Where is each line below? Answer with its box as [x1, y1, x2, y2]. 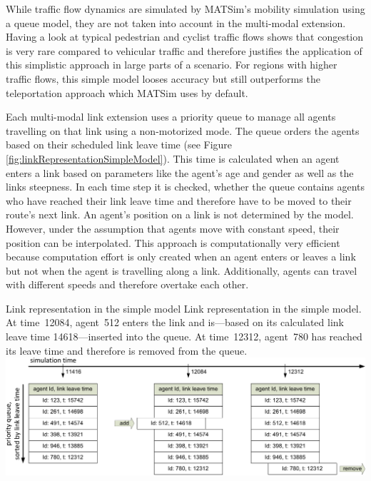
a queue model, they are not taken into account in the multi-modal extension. [6, 15, 346, 30]
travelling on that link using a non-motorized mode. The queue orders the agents [6, 123, 360, 138]
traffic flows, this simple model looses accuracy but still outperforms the [6, 71, 320, 86]
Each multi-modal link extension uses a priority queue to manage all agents [6, 109, 336, 124]
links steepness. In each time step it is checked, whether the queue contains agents [6, 179, 365, 194]
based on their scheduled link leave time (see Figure [6, 137, 233, 152]
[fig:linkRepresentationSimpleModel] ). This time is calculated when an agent [6, 151, 340, 166]
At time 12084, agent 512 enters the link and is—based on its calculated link [6, 315, 344, 330]
